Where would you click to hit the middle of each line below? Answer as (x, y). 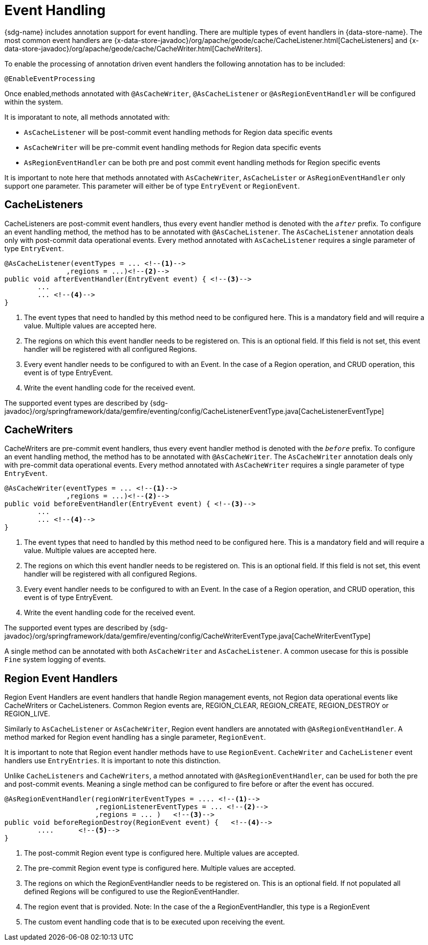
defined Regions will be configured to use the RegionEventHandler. (132, 892)
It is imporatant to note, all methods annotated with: (87, 117)
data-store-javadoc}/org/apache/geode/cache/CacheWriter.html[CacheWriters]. (134, 48)
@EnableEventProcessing (50, 78)
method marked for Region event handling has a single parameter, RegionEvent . (135, 737)
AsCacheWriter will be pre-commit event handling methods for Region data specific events (172, 147)
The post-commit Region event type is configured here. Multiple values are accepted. (162, 853)
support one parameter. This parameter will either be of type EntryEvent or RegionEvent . (152, 186)
